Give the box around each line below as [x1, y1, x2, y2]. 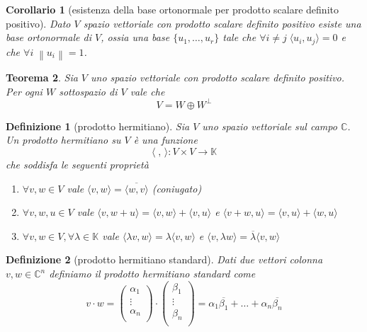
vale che [130, 84, 165, 98]
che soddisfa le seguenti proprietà [6, 157, 149, 172]
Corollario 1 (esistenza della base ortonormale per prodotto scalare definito [6, 2, 339, 16]
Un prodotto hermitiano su [6, 132, 121, 147]
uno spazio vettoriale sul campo [202, 118, 337, 133]
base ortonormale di [6, 30, 91, 45]
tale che [222, 30, 256, 45]
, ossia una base [101, 30, 170, 45]
